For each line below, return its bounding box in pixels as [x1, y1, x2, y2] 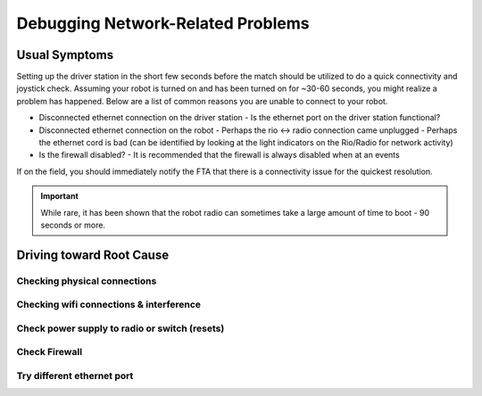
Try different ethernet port [16, 370, 134, 382]
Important [40, 191, 79, 202]
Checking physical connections [16, 275, 157, 287]
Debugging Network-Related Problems [16, 13, 310, 33]
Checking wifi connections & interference [16, 299, 201, 311]
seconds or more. [40, 219, 106, 230]
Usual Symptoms [16, 47, 114, 62]
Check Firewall [16, 346, 83, 359]
